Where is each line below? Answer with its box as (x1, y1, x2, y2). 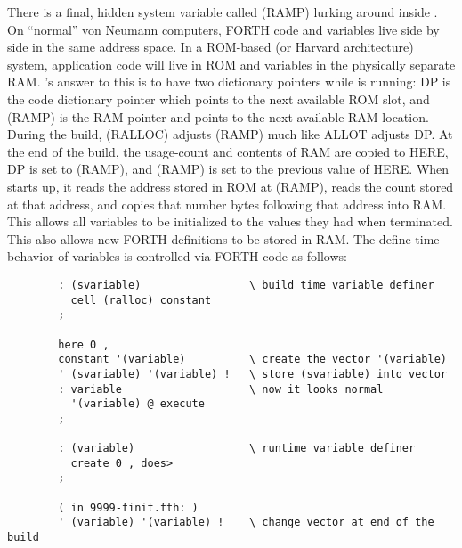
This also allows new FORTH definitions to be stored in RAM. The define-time (7, 229, 440, 248)
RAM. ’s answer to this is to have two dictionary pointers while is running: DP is (7, 72, 451, 91)
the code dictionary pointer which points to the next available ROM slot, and (7, 89, 430, 108)
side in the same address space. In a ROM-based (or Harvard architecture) (7, 37, 414, 56)
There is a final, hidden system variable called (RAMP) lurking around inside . (7, 3, 438, 20)
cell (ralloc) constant (70, 293, 212, 307)
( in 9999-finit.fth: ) (58, 501, 199, 514)
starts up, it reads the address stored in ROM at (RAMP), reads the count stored (7, 176, 454, 195)
